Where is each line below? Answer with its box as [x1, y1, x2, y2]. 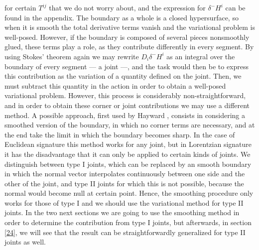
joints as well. [4, 237, 46, 247]
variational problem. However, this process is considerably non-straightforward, [4, 90, 246, 101]
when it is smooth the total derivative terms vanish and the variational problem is [4, 22, 255, 32]
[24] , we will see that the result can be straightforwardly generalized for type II [4, 227, 246, 237]
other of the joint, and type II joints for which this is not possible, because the [4, 178, 244, 188]
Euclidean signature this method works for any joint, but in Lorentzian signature [4, 139, 252, 149]
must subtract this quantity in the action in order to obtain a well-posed [4, 80, 226, 91]
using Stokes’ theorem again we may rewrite [4, 51, 139, 61]
